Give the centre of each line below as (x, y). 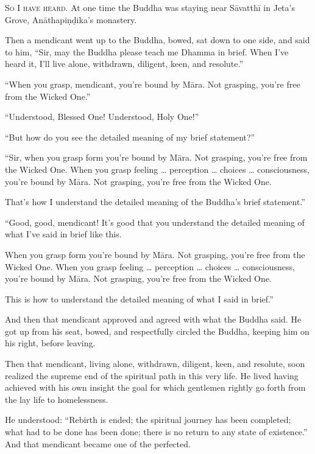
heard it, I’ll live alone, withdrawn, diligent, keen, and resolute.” (124, 64)
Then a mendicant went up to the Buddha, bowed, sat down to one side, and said (157, 40)
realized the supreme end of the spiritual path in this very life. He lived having (152, 375)
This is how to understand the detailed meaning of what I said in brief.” (139, 299)
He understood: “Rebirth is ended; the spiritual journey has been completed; (148, 420)
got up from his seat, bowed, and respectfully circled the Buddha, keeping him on (157, 331)
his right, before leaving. (50, 343)
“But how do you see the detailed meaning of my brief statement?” (130, 137)
